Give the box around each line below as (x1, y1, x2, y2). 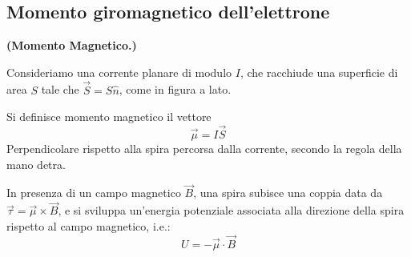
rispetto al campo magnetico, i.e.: (6, 217, 171, 234)
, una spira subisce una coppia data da (193, 184, 383, 201)
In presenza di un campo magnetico (6, 184, 181, 201)
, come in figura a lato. (119, 81, 232, 98)
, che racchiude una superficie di (240, 63, 398, 80)
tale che (41, 81, 79, 98)
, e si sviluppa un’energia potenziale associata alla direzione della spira (58, 202, 405, 219)
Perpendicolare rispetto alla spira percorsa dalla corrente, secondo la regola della (6, 140, 402, 157)
